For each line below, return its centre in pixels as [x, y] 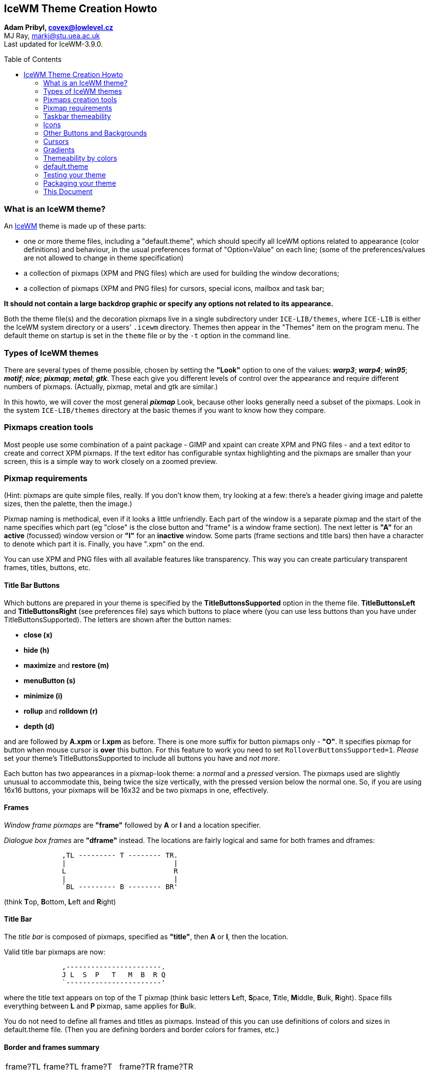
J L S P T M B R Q [114, 975]
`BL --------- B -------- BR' [120, 886]
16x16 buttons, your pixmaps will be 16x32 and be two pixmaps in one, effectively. [136, 790]
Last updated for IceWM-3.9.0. [54, 44]
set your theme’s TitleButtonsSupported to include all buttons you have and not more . [142, 758]
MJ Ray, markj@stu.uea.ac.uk [52, 36]
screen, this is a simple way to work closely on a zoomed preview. [111, 461]
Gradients [59, 150]
